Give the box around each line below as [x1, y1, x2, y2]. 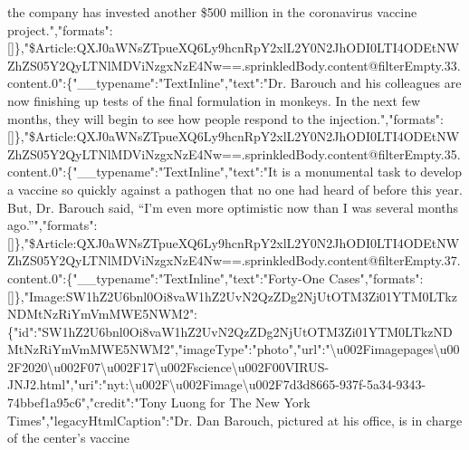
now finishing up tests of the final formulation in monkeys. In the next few [7, 91, 421, 110]
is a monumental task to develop [282, 162, 463, 181]
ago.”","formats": [7, 215, 98, 235]
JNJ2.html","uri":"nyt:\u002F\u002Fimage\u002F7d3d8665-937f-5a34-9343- [7, 375, 426, 394]
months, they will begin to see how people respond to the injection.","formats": [7, 109, 444, 128]
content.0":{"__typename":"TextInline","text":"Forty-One [7, 268, 325, 287]
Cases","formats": [329, 268, 424, 287]
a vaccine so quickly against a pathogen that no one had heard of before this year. [7, 179, 463, 198]
